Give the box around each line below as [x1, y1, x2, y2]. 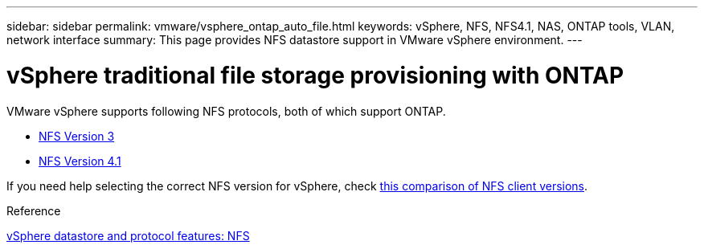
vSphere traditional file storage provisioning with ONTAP [6, 61, 624, 89]
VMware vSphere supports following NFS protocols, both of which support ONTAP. [6, 104, 446, 118]
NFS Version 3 [39, 129, 115, 143]
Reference [6, 203, 61, 218]
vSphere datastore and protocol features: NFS [6, 228, 250, 243]
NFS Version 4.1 [39, 153, 121, 168]
